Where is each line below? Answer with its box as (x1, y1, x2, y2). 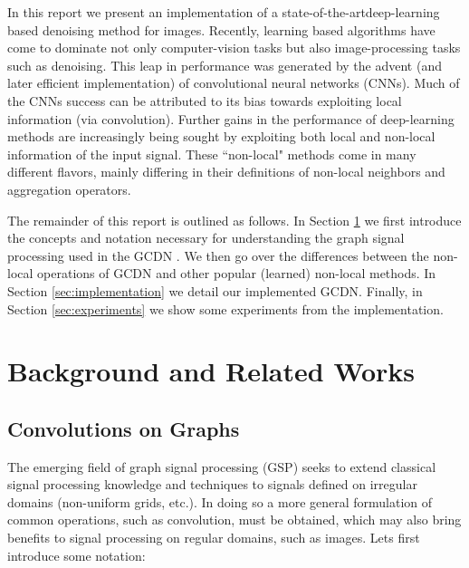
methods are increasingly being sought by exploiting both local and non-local (7, 127, 435, 146)
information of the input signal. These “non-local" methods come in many (7, 144, 416, 163)
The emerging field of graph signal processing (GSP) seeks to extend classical (7, 457, 436, 476)
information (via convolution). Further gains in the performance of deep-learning (7, 109, 455, 128)
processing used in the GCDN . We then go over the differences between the (7, 245, 429, 265)
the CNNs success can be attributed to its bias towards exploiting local (7, 91, 402, 110)
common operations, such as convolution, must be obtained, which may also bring (7, 510, 462, 529)
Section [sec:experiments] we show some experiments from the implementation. (7, 299, 444, 318)
